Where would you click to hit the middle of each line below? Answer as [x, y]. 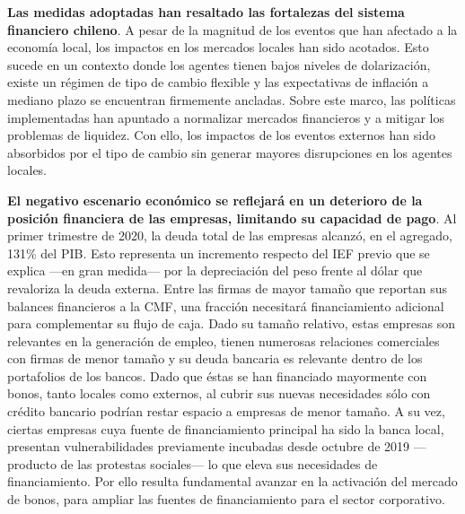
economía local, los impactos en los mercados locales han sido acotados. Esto [218, 47]
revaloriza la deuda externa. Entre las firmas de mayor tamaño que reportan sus [228, 287]
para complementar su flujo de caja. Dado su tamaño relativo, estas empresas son [232, 323]
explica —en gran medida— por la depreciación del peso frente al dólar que [215, 270]
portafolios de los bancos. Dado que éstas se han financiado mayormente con [217, 375]
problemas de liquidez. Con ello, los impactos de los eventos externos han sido [221, 135]
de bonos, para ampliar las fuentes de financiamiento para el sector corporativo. [226, 499]
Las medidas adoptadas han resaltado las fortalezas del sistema [206, 12]
